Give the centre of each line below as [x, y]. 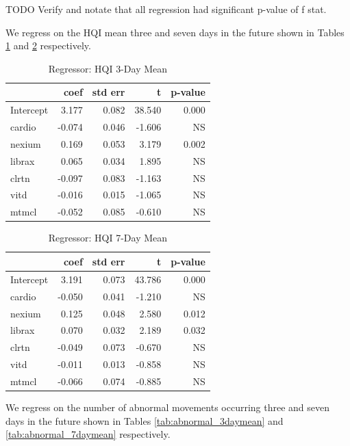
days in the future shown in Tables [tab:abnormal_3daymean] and [145, 420]
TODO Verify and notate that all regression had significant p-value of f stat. [166, 9]
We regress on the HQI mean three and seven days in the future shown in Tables [175, 32]
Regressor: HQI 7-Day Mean [108, 238]
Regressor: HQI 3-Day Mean [108, 68]
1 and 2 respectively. [48, 45]
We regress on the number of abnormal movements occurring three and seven [168, 407]
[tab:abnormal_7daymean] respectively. [88, 434]
